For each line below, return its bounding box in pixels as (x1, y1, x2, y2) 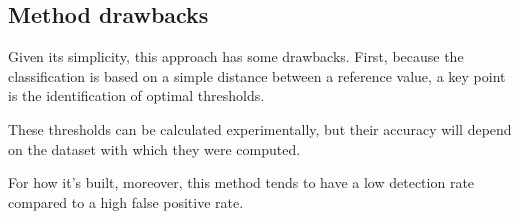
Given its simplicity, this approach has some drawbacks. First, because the (8, 46, 464, 67)
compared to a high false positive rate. (8, 191, 244, 212)
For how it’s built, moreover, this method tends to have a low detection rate (8, 172, 475, 193)
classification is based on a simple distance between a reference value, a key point (8, 65, 506, 86)
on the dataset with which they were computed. (8, 138, 301, 159)
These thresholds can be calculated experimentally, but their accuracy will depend (8, 118, 512, 139)
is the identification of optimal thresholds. (8, 85, 265, 106)
